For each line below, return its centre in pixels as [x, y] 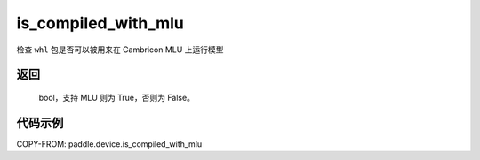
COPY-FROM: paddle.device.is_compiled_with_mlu [109, 144]
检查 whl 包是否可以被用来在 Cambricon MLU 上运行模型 [120, 50]
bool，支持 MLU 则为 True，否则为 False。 [117, 97]
